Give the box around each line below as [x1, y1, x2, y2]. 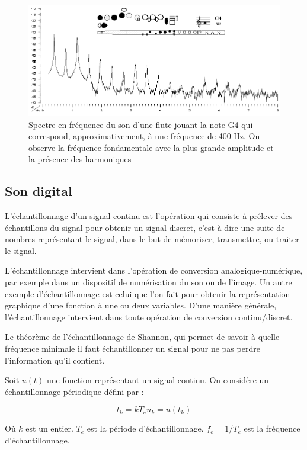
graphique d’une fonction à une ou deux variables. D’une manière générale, [5, 299, 277, 311]
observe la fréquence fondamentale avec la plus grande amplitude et [28, 141, 274, 153]
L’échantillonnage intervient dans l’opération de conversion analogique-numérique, [5, 264, 303, 277]
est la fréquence [244, 422, 300, 435]
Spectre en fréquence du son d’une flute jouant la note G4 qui [28, 118, 253, 130]
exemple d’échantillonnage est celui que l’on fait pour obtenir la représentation [5, 287, 290, 300]
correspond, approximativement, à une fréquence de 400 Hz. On [28, 130, 260, 142]
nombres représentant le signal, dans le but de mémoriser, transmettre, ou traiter [5, 233, 299, 245]
